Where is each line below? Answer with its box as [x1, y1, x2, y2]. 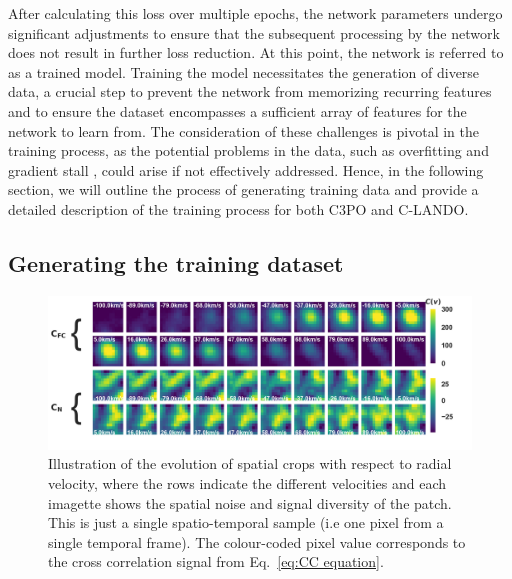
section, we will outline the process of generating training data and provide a [8, 179, 479, 200]
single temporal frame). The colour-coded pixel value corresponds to [48, 531, 466, 552]
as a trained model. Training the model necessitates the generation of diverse [8, 61, 480, 82]
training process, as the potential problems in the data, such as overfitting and [8, 140, 489, 161]
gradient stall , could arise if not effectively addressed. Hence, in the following [8, 159, 484, 180]
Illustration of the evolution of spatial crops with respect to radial [48, 453, 452, 474]
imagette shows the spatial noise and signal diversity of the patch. [48, 492, 452, 513]
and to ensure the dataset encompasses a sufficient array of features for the [8, 100, 467, 121]
